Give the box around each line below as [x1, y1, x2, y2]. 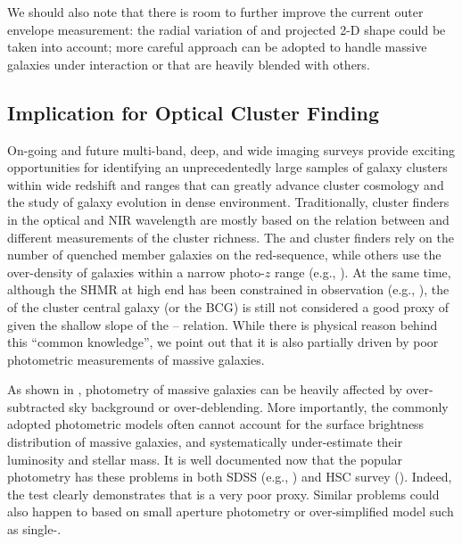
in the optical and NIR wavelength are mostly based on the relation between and [7, 210, 450, 228]
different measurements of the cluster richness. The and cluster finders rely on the [7, 227, 454, 246]
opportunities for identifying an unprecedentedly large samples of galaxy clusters [7, 158, 448, 177]
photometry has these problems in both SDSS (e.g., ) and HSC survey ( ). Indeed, [7, 467, 452, 486]
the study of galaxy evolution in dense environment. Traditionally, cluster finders [7, 193, 450, 211]
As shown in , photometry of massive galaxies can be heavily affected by [7, 380, 402, 399]
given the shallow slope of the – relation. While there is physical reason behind [7, 315, 438, 334]
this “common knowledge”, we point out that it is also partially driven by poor [7, 333, 439, 351]
